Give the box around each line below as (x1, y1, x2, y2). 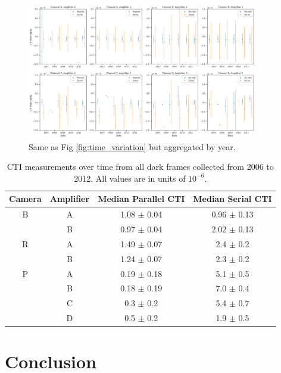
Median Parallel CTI (98, 192, 185, 205)
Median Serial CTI (193, 192, 272, 205)
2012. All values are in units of (74, 172, 186, 184)
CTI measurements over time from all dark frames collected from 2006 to (7, 160, 274, 173)
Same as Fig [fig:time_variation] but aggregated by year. (29, 140, 236, 153)
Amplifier (49, 192, 90, 205)
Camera (9, 192, 42, 205)
